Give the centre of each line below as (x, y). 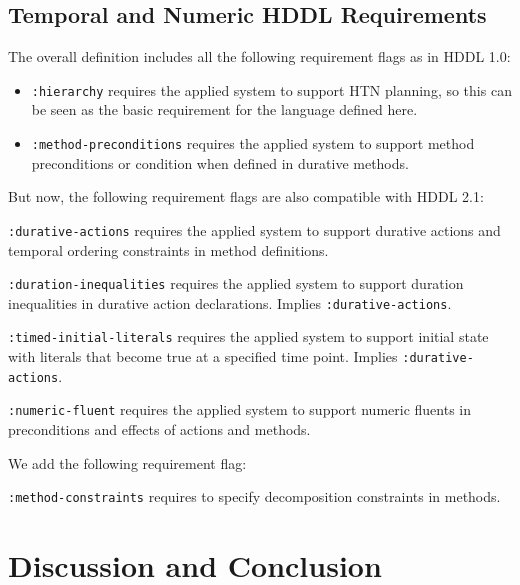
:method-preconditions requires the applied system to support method (253, 143)
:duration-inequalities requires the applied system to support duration (236, 283)
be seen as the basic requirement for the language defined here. (224, 109)
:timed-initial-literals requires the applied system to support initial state (248, 336)
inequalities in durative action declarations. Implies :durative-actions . (230, 302)
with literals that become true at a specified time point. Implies (203, 356)
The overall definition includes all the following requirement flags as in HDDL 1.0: (259, 56)
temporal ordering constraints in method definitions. (168, 249)
